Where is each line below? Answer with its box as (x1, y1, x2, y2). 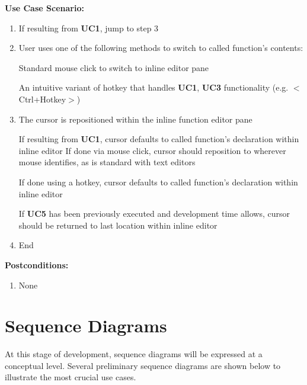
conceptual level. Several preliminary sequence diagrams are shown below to (5, 359, 281, 371)
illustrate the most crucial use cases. (5, 371, 136, 383)
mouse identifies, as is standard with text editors (18, 156, 196, 168)
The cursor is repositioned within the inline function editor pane (18, 113, 252, 125)
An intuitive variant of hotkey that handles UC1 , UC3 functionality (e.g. (18, 81, 289, 94)
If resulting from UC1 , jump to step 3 (18, 21, 159, 34)
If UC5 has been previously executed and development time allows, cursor (18, 207, 290, 220)
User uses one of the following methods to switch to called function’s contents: (18, 41, 303, 54)
